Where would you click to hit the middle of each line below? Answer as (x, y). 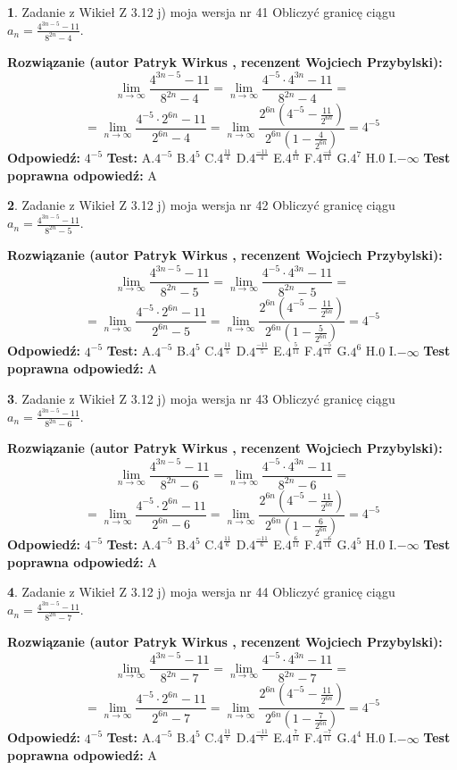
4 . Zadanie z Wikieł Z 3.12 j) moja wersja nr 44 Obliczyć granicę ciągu (201, 592)
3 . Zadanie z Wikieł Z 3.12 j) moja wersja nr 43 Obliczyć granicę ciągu (201, 398)
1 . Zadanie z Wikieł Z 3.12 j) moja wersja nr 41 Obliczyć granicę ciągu (201, 12)
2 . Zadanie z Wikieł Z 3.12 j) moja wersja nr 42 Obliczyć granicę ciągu (201, 205)
